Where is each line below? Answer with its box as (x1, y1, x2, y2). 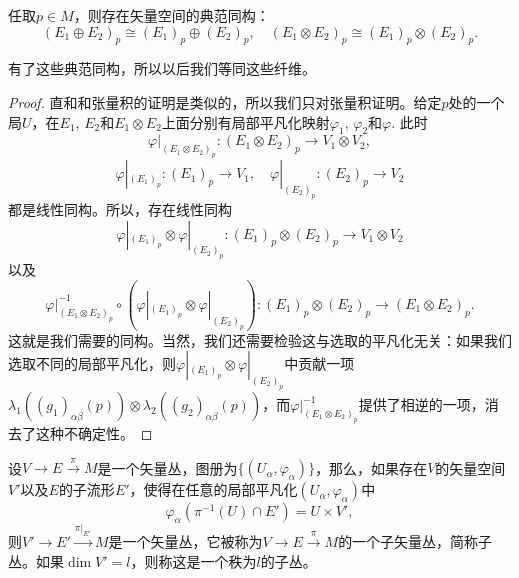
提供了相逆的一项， (358, 394, 485, 415)
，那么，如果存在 (315, 457, 428, 478)
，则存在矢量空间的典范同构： (73, 5, 270, 25)
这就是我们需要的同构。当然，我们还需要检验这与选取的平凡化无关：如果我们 (8, 329, 512, 350)
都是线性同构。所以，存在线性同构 (8, 199, 232, 219)
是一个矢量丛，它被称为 (108, 531, 263, 552)
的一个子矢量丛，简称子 (338, 531, 493, 552)
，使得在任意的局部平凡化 (129, 479, 298, 500)
